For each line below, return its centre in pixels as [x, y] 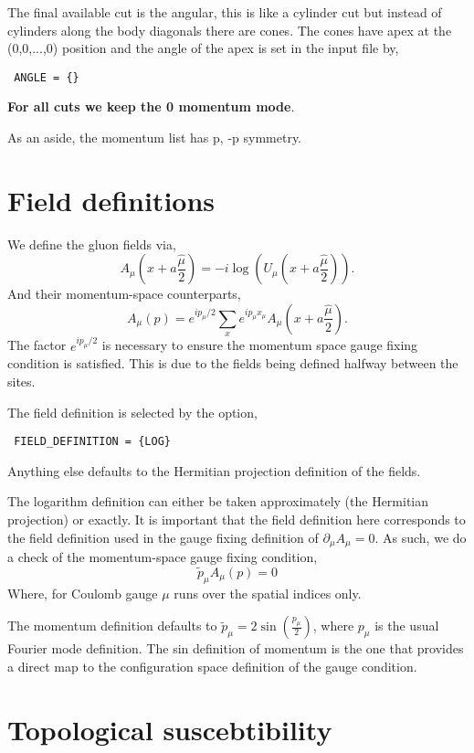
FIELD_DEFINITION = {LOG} [92, 442]
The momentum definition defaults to [112, 626]
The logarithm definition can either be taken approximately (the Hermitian [218, 501]
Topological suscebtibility [170, 729]
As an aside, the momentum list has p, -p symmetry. [154, 138]
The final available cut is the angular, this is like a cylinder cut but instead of [225, 12]
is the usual [407, 626]
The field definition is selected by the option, [132, 412]
